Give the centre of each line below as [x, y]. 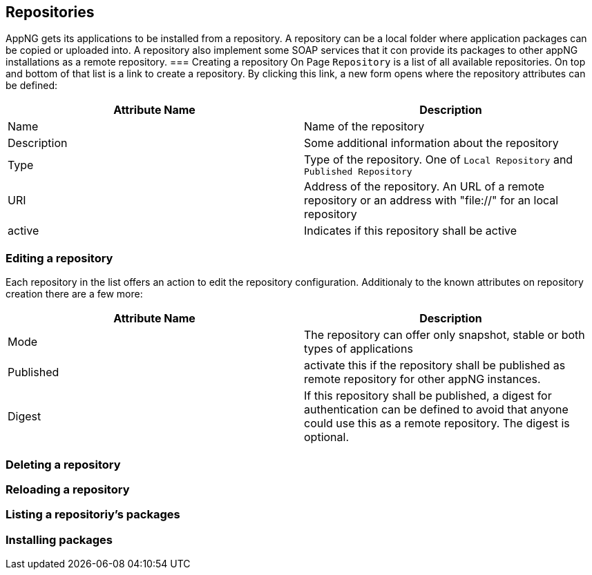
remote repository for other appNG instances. [422, 379]
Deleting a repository [63, 464]
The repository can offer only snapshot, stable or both [445, 335]
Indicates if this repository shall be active [411, 231]
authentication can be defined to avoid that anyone [436, 410]
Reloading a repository [68, 489]
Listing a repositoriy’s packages [93, 515]
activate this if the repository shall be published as [435, 366]
